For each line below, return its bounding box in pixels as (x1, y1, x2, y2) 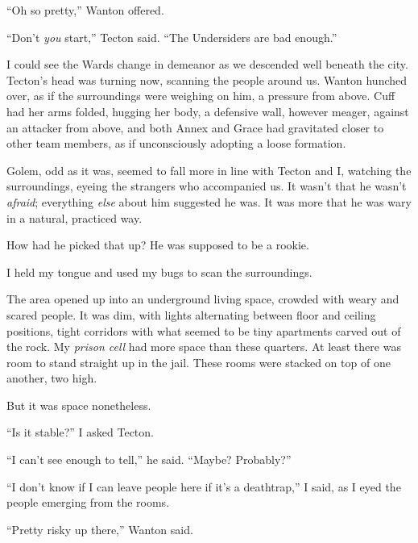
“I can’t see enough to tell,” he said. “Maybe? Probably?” (6, 451, 292, 468)
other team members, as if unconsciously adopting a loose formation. (6, 135, 346, 152)
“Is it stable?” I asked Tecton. (6, 424, 154, 441)
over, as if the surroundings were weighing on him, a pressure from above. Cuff (6, 87, 395, 104)
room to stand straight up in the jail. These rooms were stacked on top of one (6, 353, 391, 370)
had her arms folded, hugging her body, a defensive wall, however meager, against (6, 102, 409, 119)
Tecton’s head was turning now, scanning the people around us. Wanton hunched (6, 71, 408, 88)
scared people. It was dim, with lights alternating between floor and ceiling (6, 306, 376, 323)
